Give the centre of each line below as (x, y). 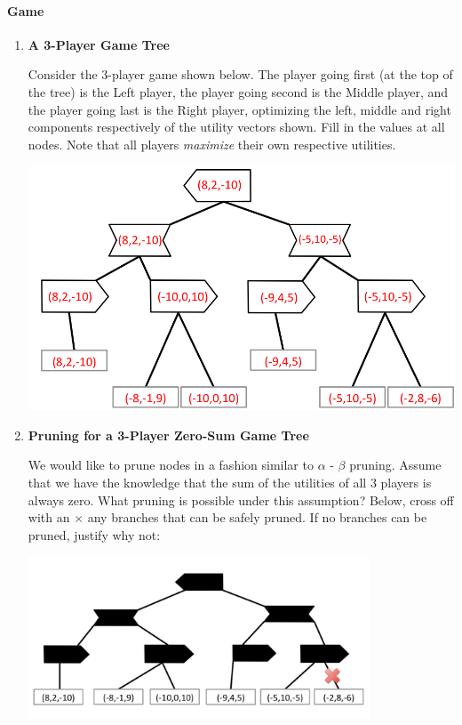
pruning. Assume (395, 465)
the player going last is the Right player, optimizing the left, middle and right (239, 109)
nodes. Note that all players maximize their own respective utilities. (212, 144)
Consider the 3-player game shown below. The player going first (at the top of (240, 74)
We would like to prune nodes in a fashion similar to (171, 465)
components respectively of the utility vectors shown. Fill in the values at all (236, 127)
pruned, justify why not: (94, 534)
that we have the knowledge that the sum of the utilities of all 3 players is (230, 483)
